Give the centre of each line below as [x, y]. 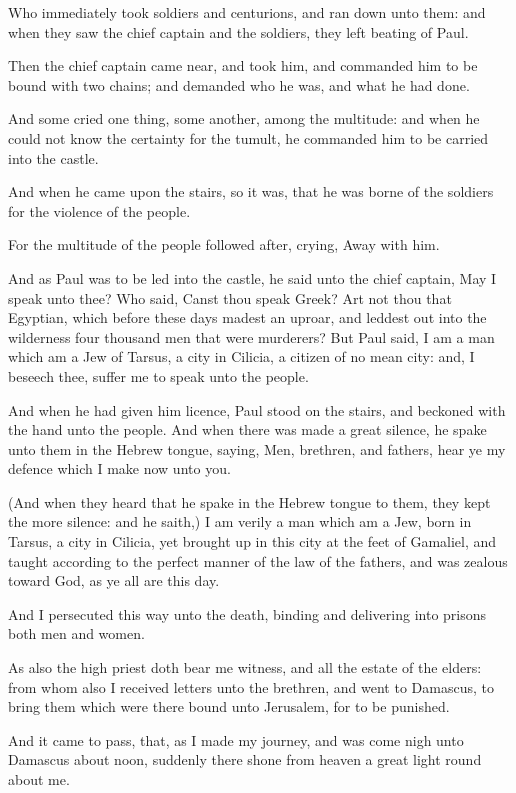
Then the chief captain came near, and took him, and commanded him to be [243, 65]
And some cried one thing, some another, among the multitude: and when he [244, 118]
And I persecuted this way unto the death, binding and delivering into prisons [247, 613]
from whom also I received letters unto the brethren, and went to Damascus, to [251, 686]
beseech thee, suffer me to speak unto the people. [158, 375]
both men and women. [76, 633]
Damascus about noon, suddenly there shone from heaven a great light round [245, 759]
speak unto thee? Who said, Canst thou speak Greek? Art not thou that [230, 297]
